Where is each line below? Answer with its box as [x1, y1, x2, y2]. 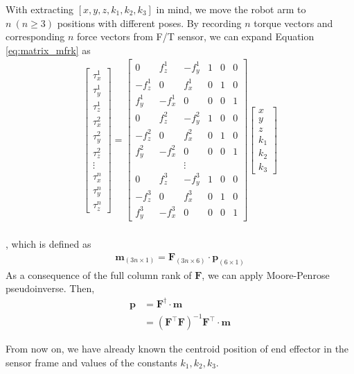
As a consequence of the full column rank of [6, 267, 192, 282]
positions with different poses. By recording [57, 15, 242, 30]
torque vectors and [254, 15, 333, 30]
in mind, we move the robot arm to [156, 2, 306, 16]
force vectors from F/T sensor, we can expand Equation [77, 29, 315, 44]
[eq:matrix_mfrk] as [6, 42, 91, 57]
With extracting [6, 2, 74, 16]
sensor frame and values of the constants [6, 355, 177, 369]
